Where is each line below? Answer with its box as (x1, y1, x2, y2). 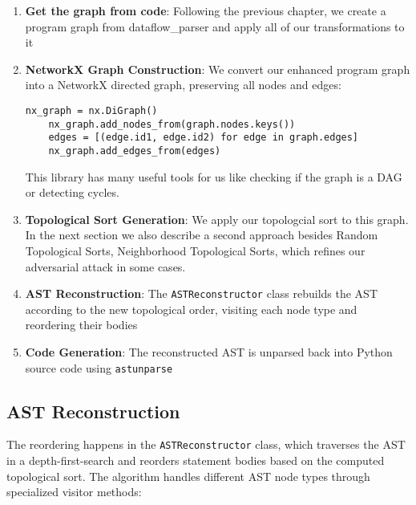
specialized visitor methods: (6, 483, 142, 500)
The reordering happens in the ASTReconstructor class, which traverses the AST (6, 436, 406, 453)
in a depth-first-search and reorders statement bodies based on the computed (6, 452, 385, 469)
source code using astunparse (25, 359, 173, 376)
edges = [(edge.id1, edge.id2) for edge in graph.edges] (48, 132, 359, 144)
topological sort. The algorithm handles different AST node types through (6, 467, 370, 484)
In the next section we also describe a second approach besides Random (25, 226, 378, 243)
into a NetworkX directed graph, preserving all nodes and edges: (25, 76, 341, 93)
